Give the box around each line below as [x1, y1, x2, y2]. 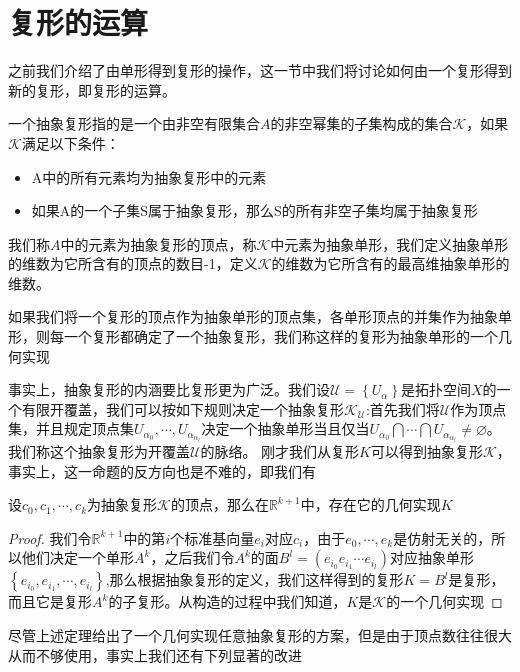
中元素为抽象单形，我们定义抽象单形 [270, 233, 509, 254]
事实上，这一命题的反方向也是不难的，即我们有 [8, 460, 316, 481]
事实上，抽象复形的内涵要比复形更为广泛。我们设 [8, 379, 330, 400]
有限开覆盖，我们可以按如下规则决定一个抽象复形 [21, 398, 344, 419]
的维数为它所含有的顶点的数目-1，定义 [8, 253, 258, 274]
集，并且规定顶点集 [8, 418, 134, 439]
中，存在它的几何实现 [300, 494, 441, 515]
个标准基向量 [170, 527, 255, 548]
